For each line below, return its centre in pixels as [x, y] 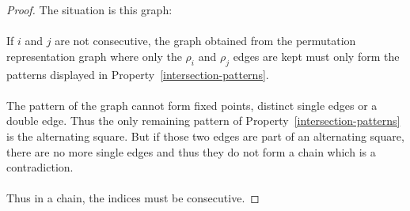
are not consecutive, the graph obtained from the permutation [205, 41]
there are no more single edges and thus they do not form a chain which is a [191, 151]
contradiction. [40, 167]
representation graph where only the [94, 56]
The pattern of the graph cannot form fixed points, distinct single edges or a [192, 105]
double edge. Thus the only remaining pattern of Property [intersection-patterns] [203, 121]
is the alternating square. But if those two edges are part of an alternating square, [205, 136]
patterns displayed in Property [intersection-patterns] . [138, 74]
